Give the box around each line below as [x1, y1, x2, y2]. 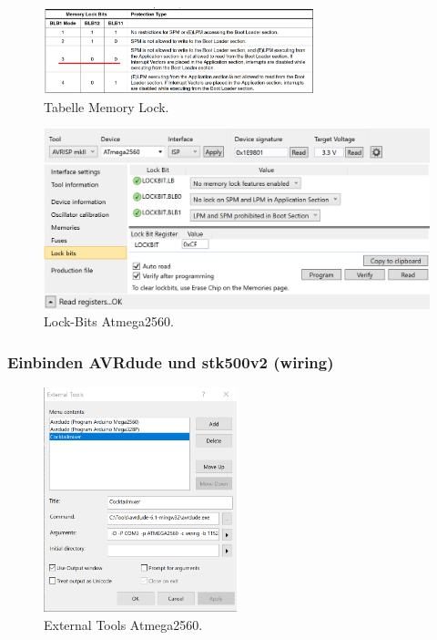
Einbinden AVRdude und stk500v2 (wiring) [7, 350, 334, 373]
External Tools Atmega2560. [44, 614, 203, 634]
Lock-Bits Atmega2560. [44, 312, 174, 331]
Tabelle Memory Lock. [44, 97, 169, 116]
